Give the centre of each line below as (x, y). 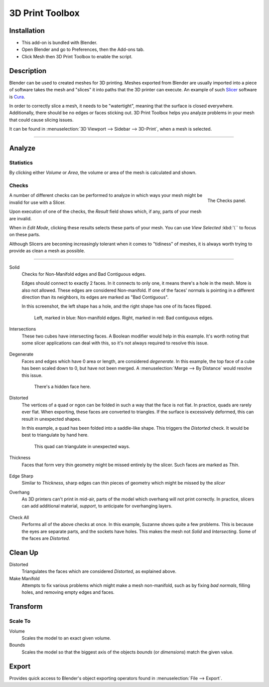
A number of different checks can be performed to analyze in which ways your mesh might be (106, 195)
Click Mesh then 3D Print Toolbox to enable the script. (77, 56)
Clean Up (24, 553)
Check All (19, 517)
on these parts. (25, 235)
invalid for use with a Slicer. (37, 202)
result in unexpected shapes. (52, 419)
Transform (26, 606)
